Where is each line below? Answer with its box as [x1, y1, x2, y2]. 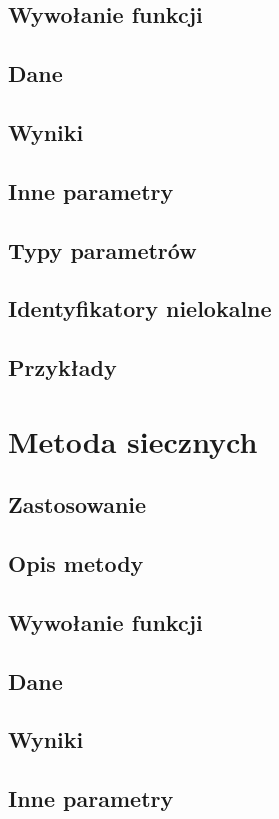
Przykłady [8, 352, 117, 383]
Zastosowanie [8, 489, 147, 520]
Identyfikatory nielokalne [8, 293, 272, 324]
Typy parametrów [8, 234, 197, 265]
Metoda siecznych [8, 420, 258, 461]
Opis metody [8, 548, 144, 579]
